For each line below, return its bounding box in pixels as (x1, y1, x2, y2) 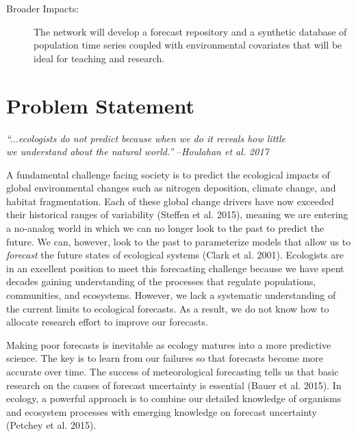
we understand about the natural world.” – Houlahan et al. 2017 (6, 144, 269, 159)
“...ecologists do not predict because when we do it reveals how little (6, 131, 285, 145)
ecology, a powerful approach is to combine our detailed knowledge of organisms (6, 391, 342, 406)
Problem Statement (6, 91, 194, 119)
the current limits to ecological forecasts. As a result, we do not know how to (6, 301, 329, 315)
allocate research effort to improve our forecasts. (6, 315, 208, 329)
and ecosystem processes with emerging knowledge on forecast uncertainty (6, 404, 318, 419)
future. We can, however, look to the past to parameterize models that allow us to (6, 234, 351, 248)
